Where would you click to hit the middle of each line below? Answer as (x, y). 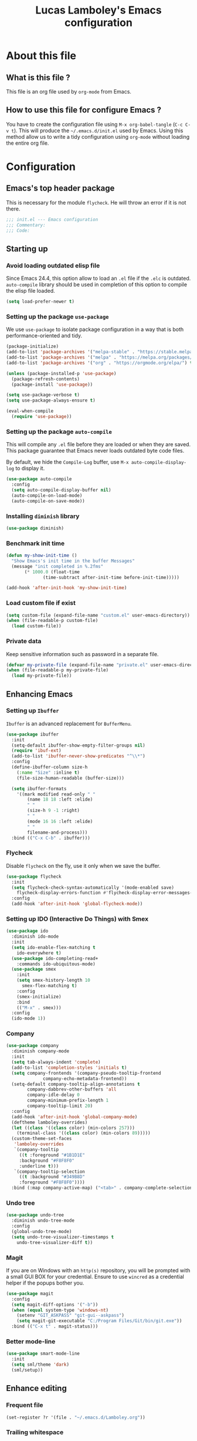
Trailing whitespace (35, 1432)
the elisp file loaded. (30, 291)
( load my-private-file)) (42, 676)
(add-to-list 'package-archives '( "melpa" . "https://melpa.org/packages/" (101, 357)
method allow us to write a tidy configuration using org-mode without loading (98, 136)
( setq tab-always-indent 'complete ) (56, 1062)
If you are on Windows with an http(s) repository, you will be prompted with (98, 1270)
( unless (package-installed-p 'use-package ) (61, 373)
